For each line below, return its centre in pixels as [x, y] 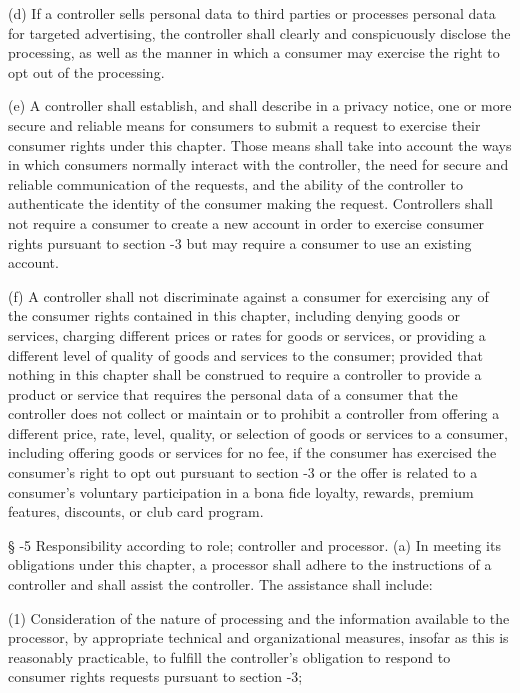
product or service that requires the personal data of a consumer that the [233, 393]
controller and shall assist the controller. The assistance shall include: [220, 584]
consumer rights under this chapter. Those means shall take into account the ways [260, 144]
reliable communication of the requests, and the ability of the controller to [235, 183]
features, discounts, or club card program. [136, 511]
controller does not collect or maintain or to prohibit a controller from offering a [254, 413]
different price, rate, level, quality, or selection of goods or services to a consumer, [258, 432]
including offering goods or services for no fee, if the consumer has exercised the [252, 452]
